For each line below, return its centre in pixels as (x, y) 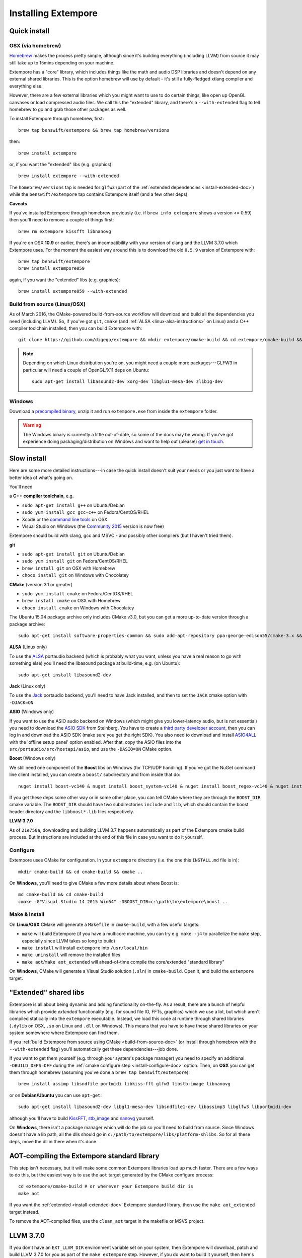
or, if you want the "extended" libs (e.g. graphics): (61, 164)
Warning (32, 425)
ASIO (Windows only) (32, 712)
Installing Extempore (54, 13)
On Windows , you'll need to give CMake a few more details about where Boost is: (94, 883)
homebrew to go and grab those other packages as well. (68, 109)
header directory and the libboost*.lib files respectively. (72, 811)
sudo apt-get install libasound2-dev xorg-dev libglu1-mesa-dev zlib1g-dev (127, 381)
